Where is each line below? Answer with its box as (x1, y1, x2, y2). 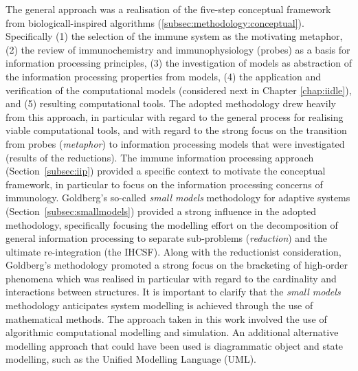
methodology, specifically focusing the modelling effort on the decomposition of (5, 217, 338, 232)
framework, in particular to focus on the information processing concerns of (5, 177, 323, 191)
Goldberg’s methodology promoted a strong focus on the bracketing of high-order (5, 258, 348, 272)
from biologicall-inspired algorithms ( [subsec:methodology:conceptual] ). (5, 15, 304, 30)
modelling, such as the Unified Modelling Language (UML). (5, 352, 256, 366)
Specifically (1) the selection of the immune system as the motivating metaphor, (5, 29, 343, 43)
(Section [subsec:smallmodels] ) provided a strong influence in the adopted (5, 203, 317, 218)
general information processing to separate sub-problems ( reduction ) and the (5, 231, 328, 245)
